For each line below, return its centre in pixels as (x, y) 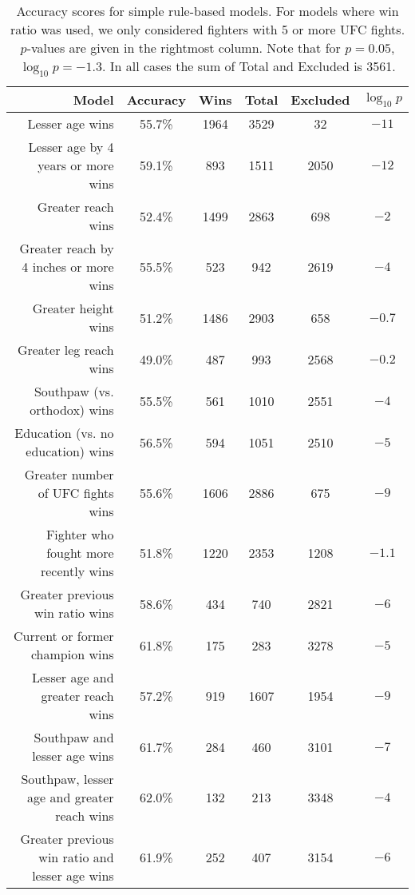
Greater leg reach (65, 350)
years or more (76, 165)
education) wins (70, 451)
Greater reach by (67, 249)
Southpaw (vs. (74, 392)
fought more (80, 553)
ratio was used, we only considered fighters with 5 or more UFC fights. (207, 29)
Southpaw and (74, 738)
